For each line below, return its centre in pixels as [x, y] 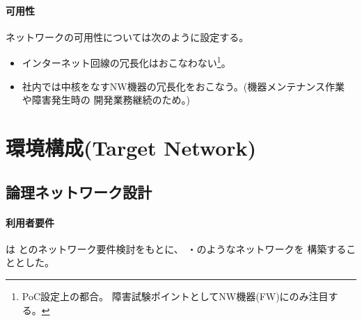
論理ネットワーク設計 [79, 191]
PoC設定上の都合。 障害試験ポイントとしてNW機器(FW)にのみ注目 [175, 296]
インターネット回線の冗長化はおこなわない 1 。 [126, 62]
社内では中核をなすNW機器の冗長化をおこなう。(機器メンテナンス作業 [183, 86]
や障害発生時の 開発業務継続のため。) [106, 100]
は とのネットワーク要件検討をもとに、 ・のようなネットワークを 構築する [176, 248]
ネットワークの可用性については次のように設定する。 [127, 36]
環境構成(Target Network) [131, 148]
